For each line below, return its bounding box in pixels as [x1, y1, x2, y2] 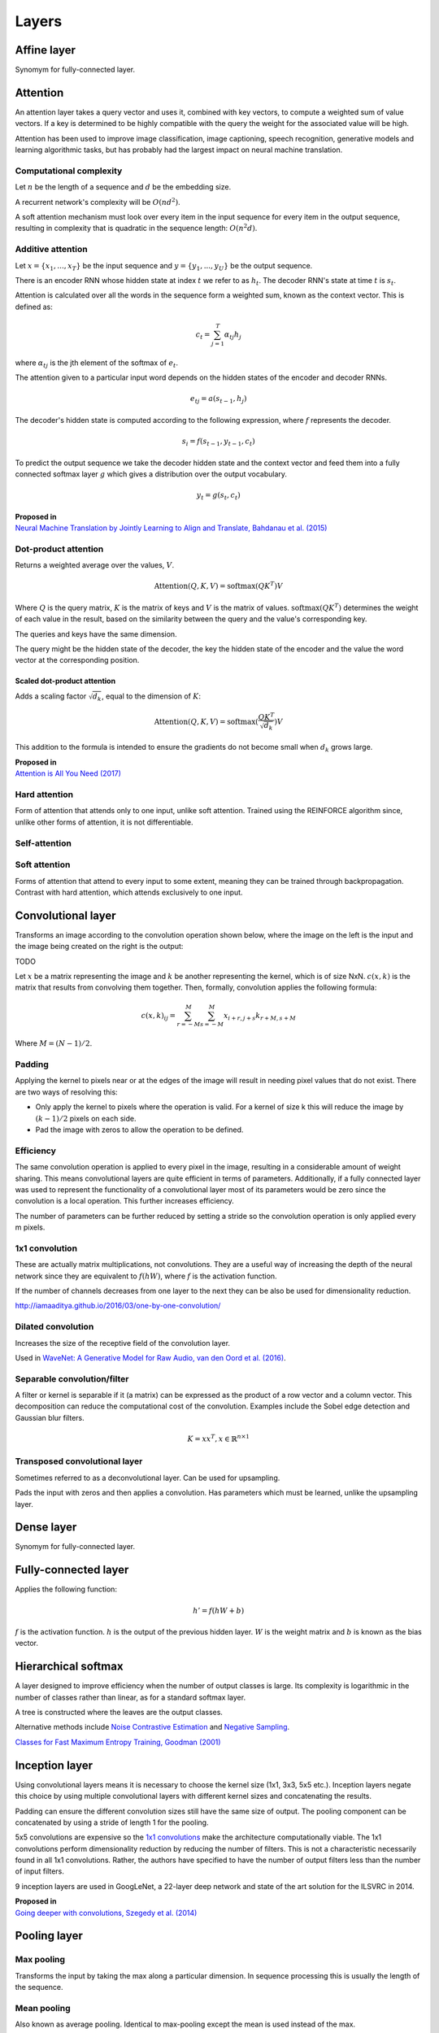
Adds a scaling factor [15, 691, 87, 701]
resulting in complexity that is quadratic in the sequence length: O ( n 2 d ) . [15, 222, 258, 233]
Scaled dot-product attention [15, 676, 116, 686]
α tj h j [224, 329, 241, 341]
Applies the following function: [15, 1584, 118, 1594]
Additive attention [15, 244, 89, 255]
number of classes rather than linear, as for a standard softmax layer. [15, 1692, 246, 1702]
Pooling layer [15, 1929, 83, 1943]
